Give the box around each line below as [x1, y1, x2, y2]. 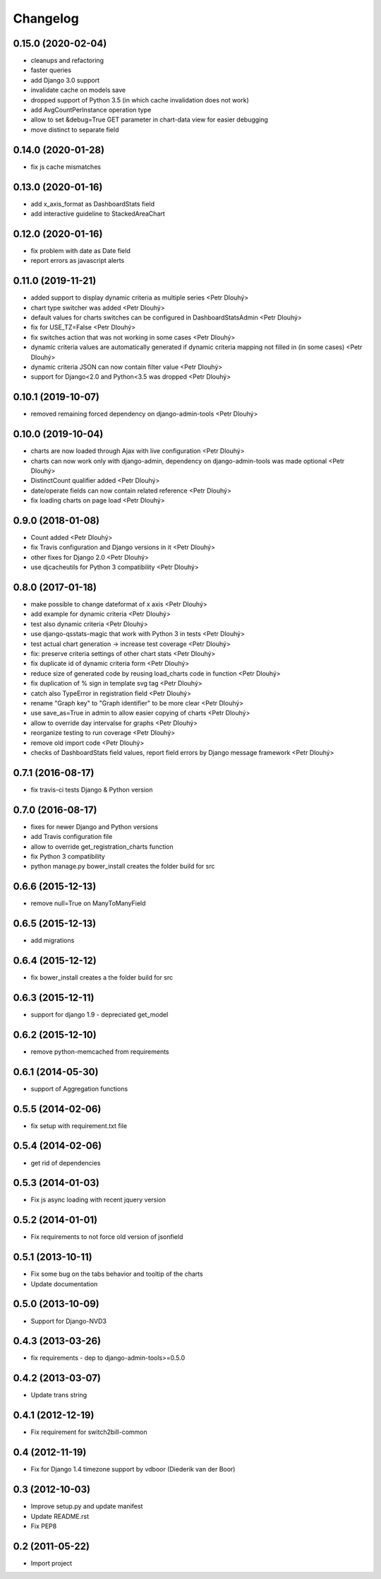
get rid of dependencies [30, 1158, 101, 1167]
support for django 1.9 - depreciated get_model [30, 1010, 169, 1019]
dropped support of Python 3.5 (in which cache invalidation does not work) [30, 95, 250, 104]
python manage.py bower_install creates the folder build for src [30, 862, 215, 871]
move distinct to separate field [30, 125, 119, 134]
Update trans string [30, 1391, 87, 1399]
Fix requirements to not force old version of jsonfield [30, 1233, 183, 1241]
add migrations [30, 937, 75, 945]
